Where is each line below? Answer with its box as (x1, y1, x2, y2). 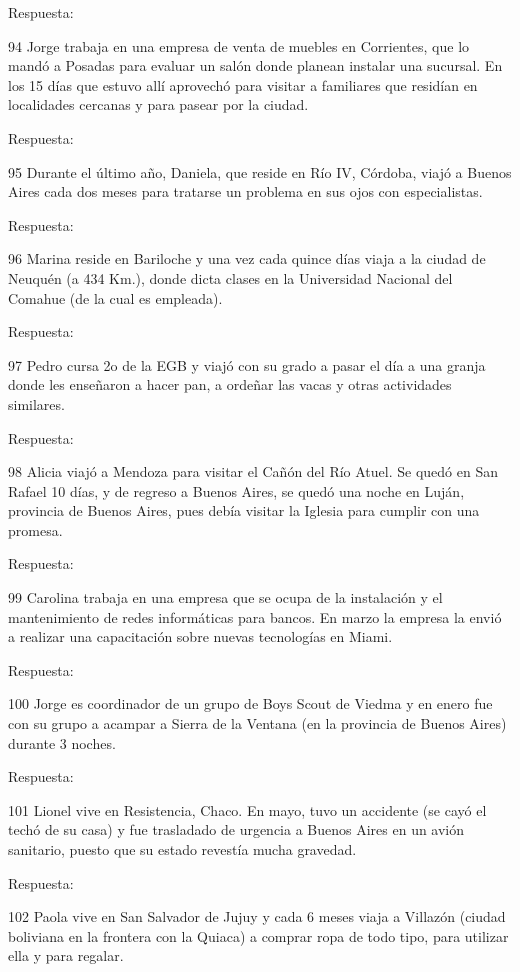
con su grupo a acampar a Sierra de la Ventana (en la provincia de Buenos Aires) (8, 713, 507, 734)
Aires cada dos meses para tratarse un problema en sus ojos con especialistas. (8, 181, 483, 202)
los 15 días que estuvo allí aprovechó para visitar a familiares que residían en (8, 74, 478, 95)
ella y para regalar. (8, 945, 124, 966)
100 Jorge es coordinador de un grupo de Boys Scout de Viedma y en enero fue (8, 693, 493, 714)
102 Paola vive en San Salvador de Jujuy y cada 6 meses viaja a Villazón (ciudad (8, 906, 506, 927)
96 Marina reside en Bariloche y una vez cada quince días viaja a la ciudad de (8, 248, 486, 269)
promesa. (8, 519, 63, 540)
